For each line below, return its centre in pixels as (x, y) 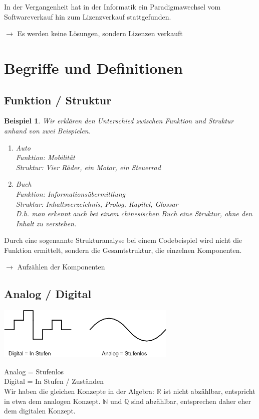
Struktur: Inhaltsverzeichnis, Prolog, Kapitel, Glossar (97, 203)
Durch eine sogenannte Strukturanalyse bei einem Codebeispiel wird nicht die (123, 240)
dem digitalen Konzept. (40, 411)
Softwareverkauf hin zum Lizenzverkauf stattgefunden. (88, 16)
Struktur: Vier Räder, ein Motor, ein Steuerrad (88, 167)
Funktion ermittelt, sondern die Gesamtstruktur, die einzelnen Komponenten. (123, 250)
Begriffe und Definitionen (93, 67)
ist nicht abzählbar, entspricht (209, 391)
